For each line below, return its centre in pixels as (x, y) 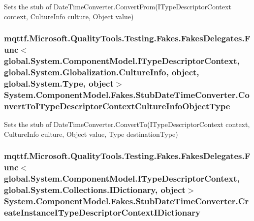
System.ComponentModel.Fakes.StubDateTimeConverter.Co (127, 94)
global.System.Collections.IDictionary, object (95, 189)
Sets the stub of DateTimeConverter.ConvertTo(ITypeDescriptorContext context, (127, 124)
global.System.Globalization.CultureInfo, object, (102, 72)
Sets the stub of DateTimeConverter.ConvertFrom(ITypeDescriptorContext (118, 6)
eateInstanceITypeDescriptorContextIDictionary (102, 212)
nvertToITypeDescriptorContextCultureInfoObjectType (117, 106)
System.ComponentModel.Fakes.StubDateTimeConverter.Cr (127, 201)
